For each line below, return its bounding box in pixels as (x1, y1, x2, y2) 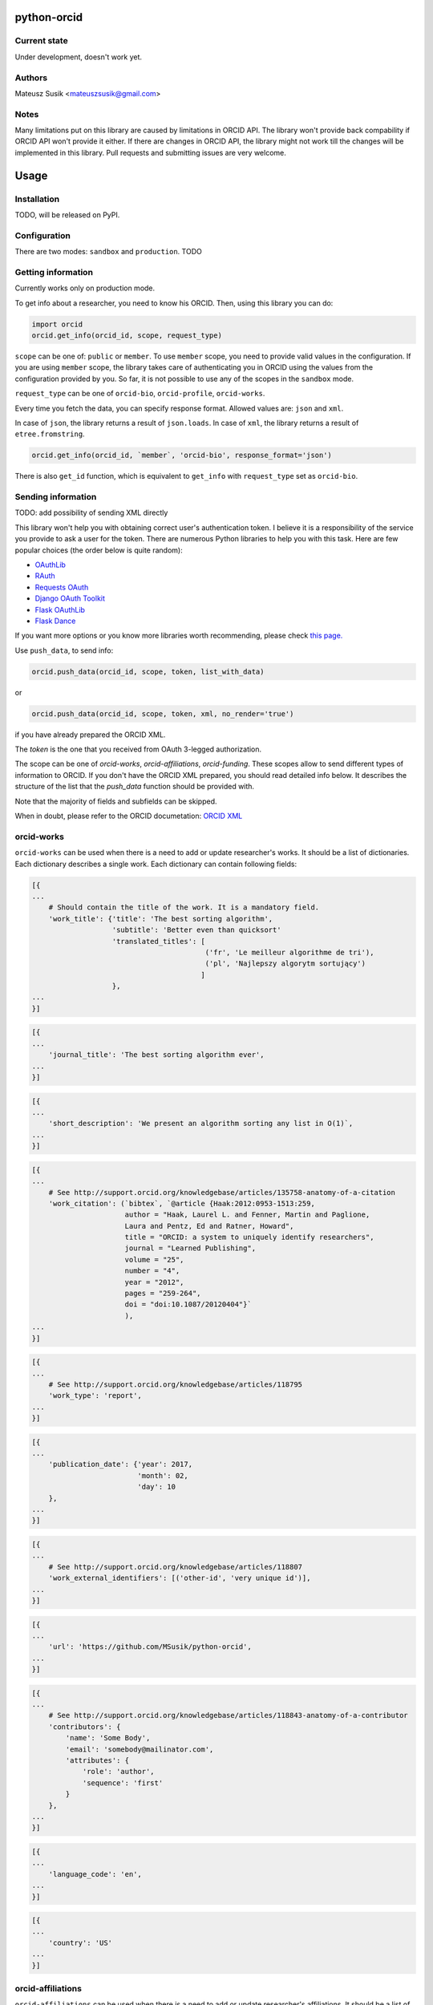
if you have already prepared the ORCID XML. (14, 730, 166, 739)
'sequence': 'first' (82, 1778, 164, 1788)
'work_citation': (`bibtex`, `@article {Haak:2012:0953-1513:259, (48, 1199, 316, 1208)
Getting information (14, 266, 94, 277)
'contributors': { (48, 1722, 121, 1732)
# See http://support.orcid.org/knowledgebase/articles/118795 (48, 1379, 303, 1389)
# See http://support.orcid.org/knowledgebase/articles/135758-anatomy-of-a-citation (48, 1188, 396, 1197)
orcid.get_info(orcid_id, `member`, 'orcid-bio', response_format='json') (31, 451, 333, 460)
